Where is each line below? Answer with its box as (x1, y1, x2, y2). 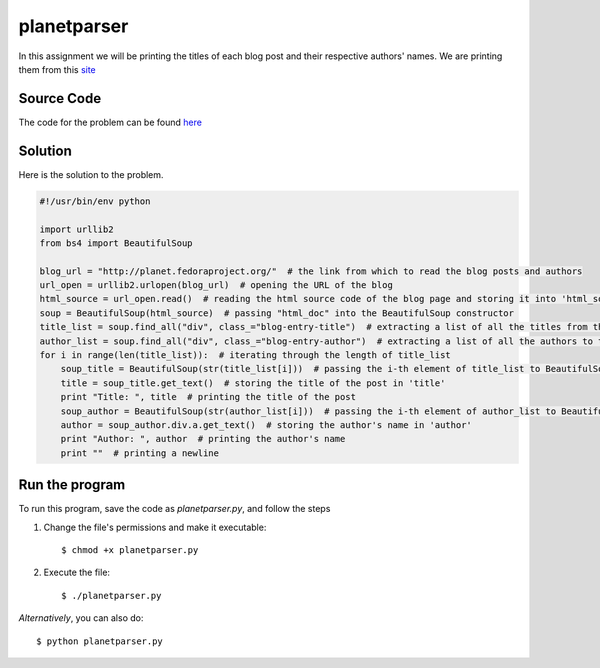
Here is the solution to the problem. (18, 168, 164, 180)
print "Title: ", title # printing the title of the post (60, 391, 357, 403)
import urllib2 (39, 223, 114, 235)
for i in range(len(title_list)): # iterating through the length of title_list (39, 350, 452, 361)
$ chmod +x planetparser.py (61, 545, 199, 556)
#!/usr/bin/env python (39, 195, 151, 207)
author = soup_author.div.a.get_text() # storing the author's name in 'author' (60, 419, 472, 430)
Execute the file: (43, 566, 110, 579)
